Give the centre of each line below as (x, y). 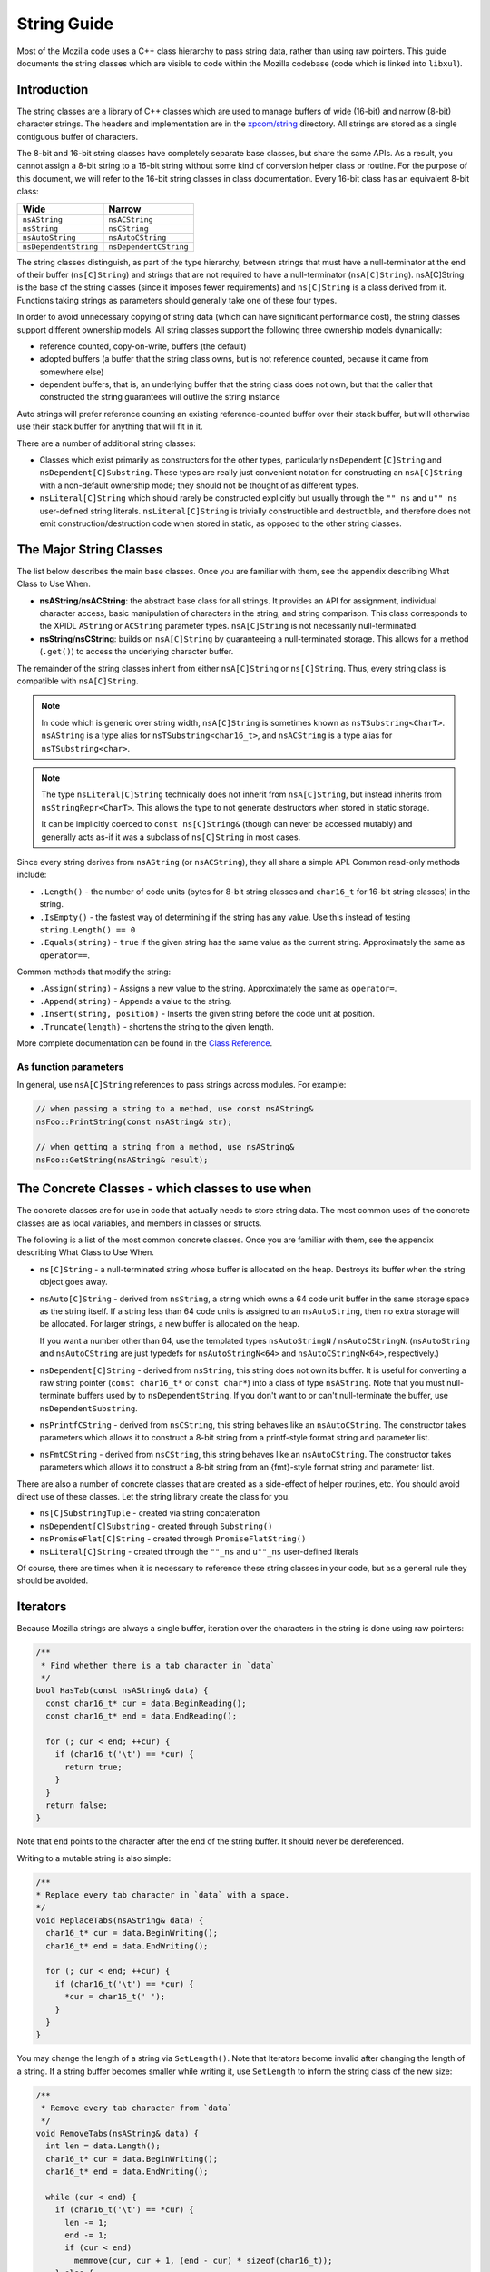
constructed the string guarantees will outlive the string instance (160, 397)
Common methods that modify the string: (94, 972)
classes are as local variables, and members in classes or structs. (139, 1223)
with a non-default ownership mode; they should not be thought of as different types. (199, 485)
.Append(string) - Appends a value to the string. (136, 1001)
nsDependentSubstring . (88, 1408)
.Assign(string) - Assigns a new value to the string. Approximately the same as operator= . (218, 988)
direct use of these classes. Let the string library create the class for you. (153, 1497)
